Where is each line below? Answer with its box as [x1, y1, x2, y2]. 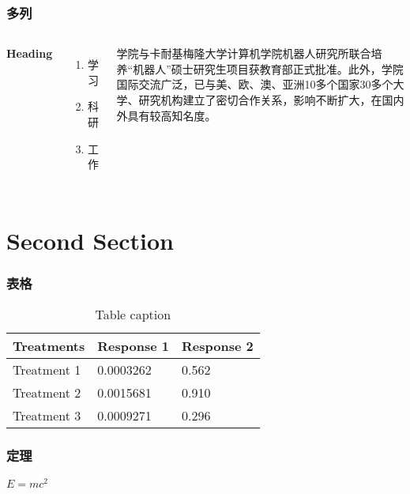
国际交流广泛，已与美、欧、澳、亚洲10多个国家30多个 [116, 76, 393, 92]
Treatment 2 [13, 383, 81, 402]
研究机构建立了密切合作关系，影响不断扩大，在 [138, 92, 382, 107]
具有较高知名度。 [127, 107, 216, 123]
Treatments [13, 337, 85, 356]
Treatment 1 [13, 360, 81, 379]
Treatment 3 [13, 406, 81, 425]
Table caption [95, 305, 171, 324]
